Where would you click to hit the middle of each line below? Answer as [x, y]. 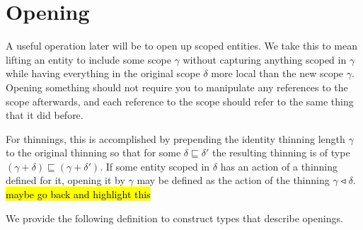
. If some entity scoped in [155, 166]
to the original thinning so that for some [93, 153]
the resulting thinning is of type [281, 153]
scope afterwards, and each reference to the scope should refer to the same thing [180, 101]
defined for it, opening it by [65, 180]
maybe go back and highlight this [78, 194]
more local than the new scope [277, 73]
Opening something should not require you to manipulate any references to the [177, 87]
